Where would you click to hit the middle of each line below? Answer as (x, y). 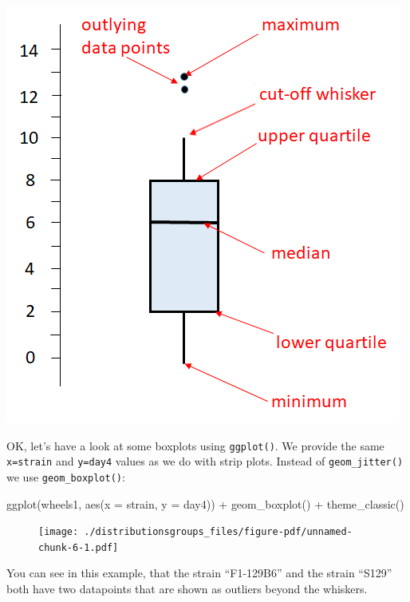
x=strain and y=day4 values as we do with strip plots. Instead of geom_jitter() (205, 461)
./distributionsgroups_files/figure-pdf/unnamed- (218, 532)
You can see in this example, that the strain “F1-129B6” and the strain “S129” (199, 573)
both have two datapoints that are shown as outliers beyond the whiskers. (187, 589)
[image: (59, 532)
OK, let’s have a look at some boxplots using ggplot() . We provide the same (195, 445)
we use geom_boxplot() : (66, 476)
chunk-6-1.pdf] (79, 547)
